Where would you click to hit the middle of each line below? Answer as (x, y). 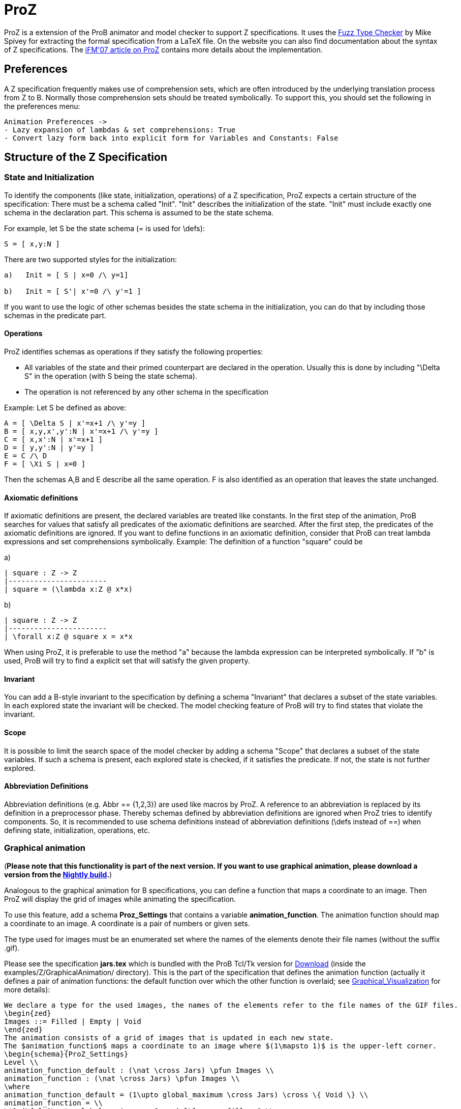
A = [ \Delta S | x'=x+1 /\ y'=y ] (75, 423)
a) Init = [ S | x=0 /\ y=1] (66, 275)
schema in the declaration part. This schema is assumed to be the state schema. (139, 212)
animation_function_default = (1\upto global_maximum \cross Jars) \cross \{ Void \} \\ (186, 1094)
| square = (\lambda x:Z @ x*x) (68, 589)
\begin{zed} (28, 1013)
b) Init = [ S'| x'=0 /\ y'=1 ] (73, 291)
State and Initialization (49, 177)
